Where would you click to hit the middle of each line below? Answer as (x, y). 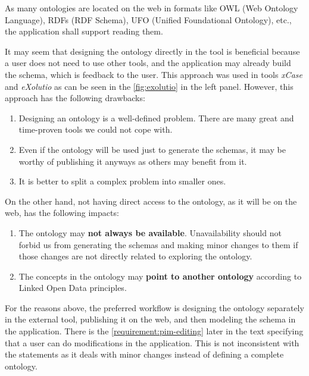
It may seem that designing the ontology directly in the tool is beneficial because (152, 51)
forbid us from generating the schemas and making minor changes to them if (158, 244)
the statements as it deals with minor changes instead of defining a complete (144, 354)
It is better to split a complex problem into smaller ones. (122, 181)
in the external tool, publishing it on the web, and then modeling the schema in (150, 319)
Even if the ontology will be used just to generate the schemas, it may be (152, 149)
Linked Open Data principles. (73, 288)
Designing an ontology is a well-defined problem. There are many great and (156, 117)
